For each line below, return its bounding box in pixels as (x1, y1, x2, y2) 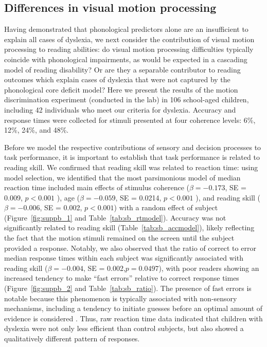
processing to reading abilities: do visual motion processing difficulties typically (4, 44, 254, 54)
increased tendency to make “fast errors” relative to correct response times (4, 272, 239, 283)
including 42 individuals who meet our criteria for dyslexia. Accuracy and (4, 104, 236, 115)
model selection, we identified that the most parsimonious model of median (4, 172, 241, 182)
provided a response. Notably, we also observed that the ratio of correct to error (4, 242, 256, 253)
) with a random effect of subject (114, 202, 218, 213)
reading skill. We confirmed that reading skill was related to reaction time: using (4, 161, 258, 172)
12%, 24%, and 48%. (4, 124, 69, 135)
